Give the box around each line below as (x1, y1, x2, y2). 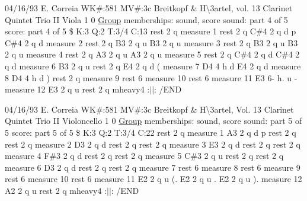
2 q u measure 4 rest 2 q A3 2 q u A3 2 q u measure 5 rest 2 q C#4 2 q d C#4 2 (5, 48, 300, 60)
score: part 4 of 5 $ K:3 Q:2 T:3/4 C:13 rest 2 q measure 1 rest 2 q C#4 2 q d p (5, 25, 296, 37)
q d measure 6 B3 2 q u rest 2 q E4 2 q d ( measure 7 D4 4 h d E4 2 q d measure (5, 59, 301, 72)
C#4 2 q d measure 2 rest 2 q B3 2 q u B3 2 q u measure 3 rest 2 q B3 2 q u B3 (5, 36, 298, 49)
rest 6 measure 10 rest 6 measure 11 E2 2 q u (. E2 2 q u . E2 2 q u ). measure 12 (5, 173, 302, 185)
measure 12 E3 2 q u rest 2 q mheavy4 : (5, 83, 150, 95)
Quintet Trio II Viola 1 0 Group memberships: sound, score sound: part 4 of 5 (5, 13, 288, 25)
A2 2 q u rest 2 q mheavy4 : (5, 184, 107, 196)
